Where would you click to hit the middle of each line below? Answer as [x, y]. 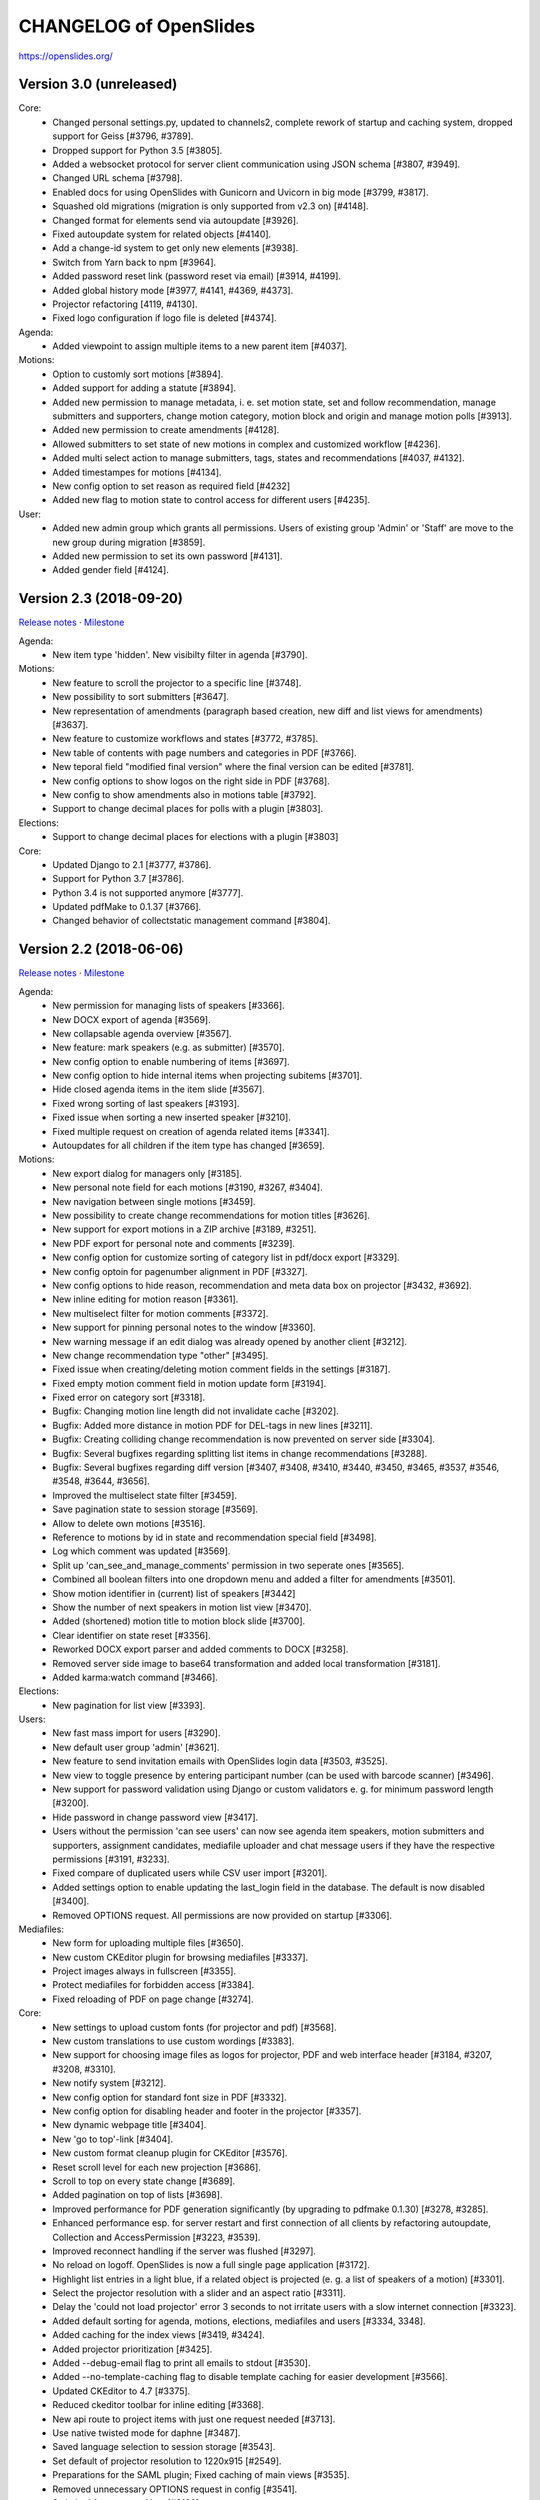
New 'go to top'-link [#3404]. [113, 2139]
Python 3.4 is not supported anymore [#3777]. [148, 892]
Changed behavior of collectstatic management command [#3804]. [191, 921]
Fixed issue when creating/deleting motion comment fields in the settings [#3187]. [221, 1369]
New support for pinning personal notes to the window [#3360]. [184, 1327]
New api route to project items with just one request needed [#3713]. [194, 2419]
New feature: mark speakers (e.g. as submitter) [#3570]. [168, 1047]
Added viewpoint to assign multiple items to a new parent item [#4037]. [200, 346]
